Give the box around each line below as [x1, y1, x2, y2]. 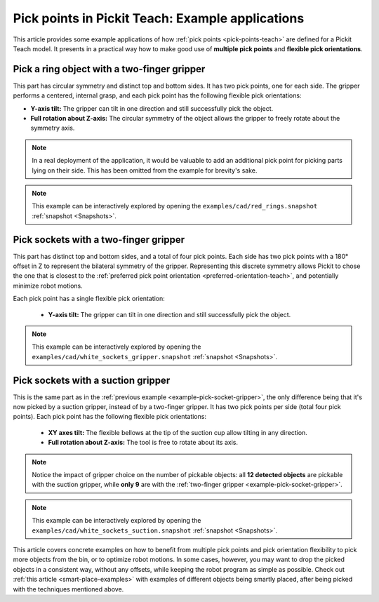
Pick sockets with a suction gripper [13, 374, 171, 386]
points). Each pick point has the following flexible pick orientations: [13, 413, 207, 421]
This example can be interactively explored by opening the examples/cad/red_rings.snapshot [32, 202, 318, 210]
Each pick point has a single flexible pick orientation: [13, 295, 165, 303]
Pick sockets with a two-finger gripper [13, 234, 185, 246]
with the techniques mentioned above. [13, 584, 124, 593]
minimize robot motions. [13, 281, 84, 290]
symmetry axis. [30, 123, 75, 133]
